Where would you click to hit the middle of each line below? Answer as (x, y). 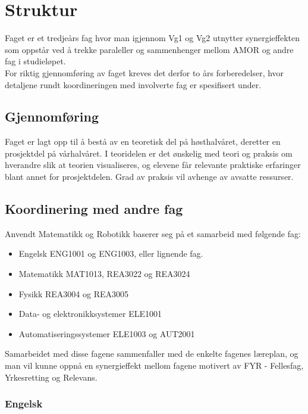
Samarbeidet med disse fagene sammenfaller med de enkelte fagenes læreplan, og (152, 354)
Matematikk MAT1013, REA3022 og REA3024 (104, 274)
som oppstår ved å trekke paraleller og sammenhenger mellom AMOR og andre (149, 49)
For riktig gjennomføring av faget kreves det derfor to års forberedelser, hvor (144, 72)
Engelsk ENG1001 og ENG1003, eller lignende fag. (111, 253)
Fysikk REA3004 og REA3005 (74, 293)
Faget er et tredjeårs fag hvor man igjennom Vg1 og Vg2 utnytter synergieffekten (153, 38)
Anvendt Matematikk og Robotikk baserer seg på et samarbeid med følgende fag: (153, 233)
